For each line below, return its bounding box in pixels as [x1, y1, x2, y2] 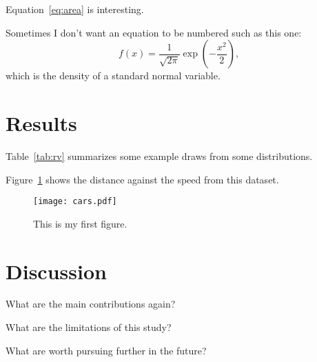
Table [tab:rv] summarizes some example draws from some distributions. [6, 148, 313, 163]
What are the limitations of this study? [6, 320, 172, 334]
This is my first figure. [33, 216, 127, 230]
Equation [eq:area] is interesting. [6, 2, 144, 16]
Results [6, 108, 77, 137]
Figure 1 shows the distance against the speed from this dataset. [6, 172, 279, 186]
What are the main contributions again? [6, 296, 176, 311]
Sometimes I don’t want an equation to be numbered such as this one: [6, 25, 302, 39]
